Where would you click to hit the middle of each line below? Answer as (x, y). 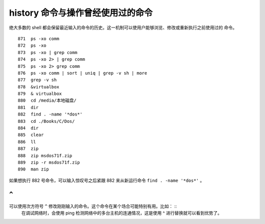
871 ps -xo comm (39, 39)
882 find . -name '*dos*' (50, 114)
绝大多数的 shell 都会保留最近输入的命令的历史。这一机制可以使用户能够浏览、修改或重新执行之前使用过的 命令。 (123, 28)
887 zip (28, 149)
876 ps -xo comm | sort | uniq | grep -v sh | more (82, 73)
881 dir (28, 107)
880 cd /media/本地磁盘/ (47, 100)
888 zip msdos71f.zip (45, 155)
